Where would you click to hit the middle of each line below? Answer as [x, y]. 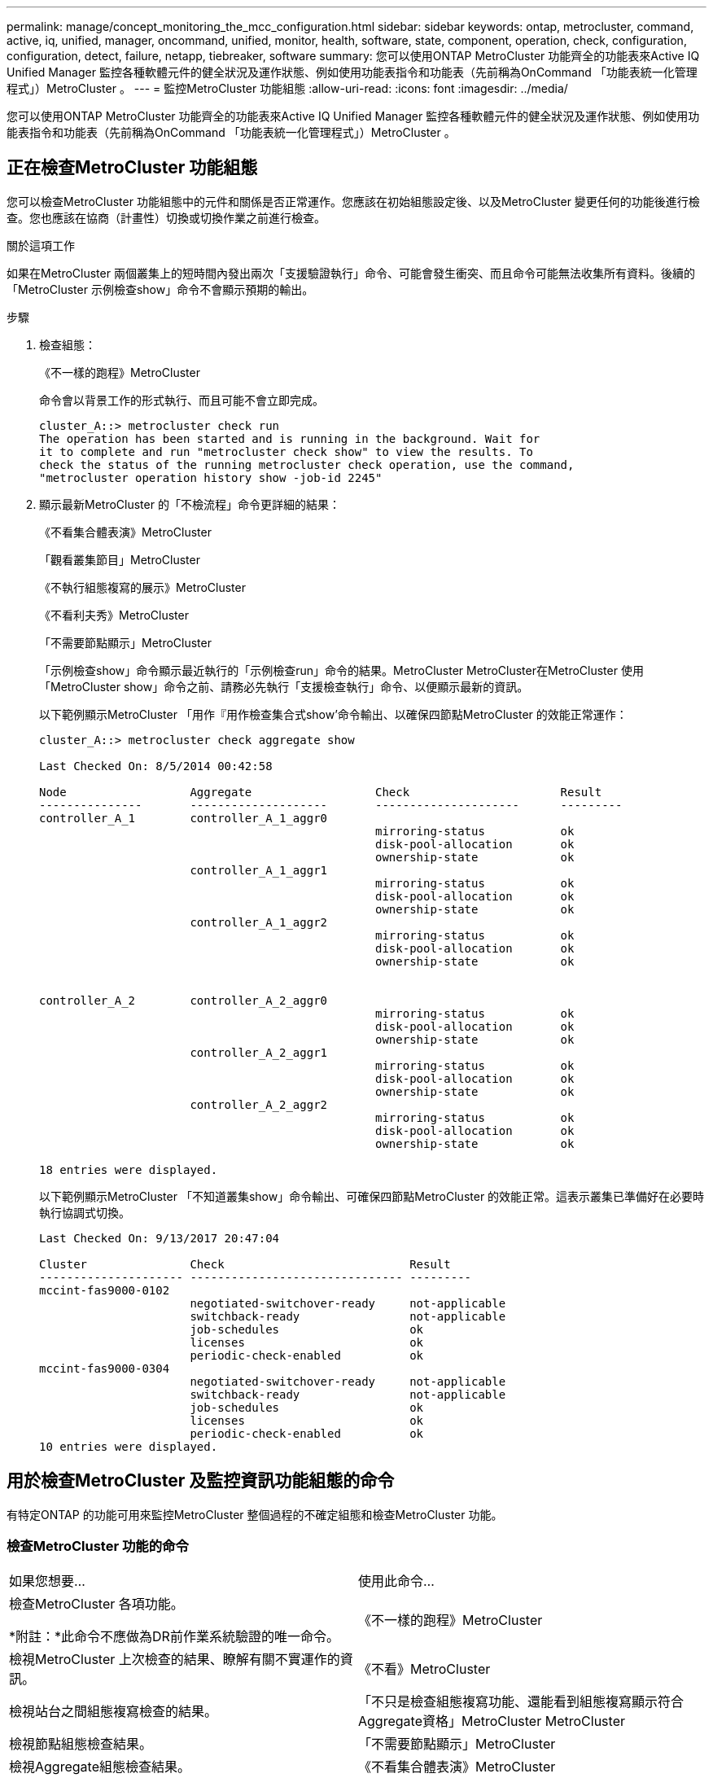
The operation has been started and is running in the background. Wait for [290, 438]
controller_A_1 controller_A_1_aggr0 [184, 818]
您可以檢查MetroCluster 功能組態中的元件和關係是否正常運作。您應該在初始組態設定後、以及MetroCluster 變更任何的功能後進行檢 [353, 201]
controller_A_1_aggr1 [259, 870]
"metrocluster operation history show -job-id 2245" [211, 477]
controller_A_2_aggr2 [259, 1104]
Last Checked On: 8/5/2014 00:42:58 [156, 766]
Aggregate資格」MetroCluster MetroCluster [492, 1721]
